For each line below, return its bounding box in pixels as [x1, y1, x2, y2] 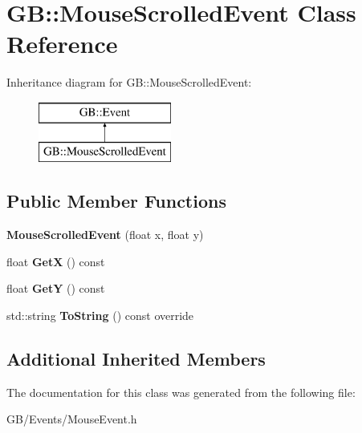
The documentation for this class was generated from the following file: [6, 383, 356, 400]
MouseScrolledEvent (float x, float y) [6, 226, 204, 243]
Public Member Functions [6, 188, 226, 213]
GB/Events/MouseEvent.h [6, 411, 137, 427]
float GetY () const [6, 280, 105, 297]
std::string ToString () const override [6, 307, 194, 324]
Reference [6, 27, 118, 60]
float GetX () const [6, 253, 105, 269]
